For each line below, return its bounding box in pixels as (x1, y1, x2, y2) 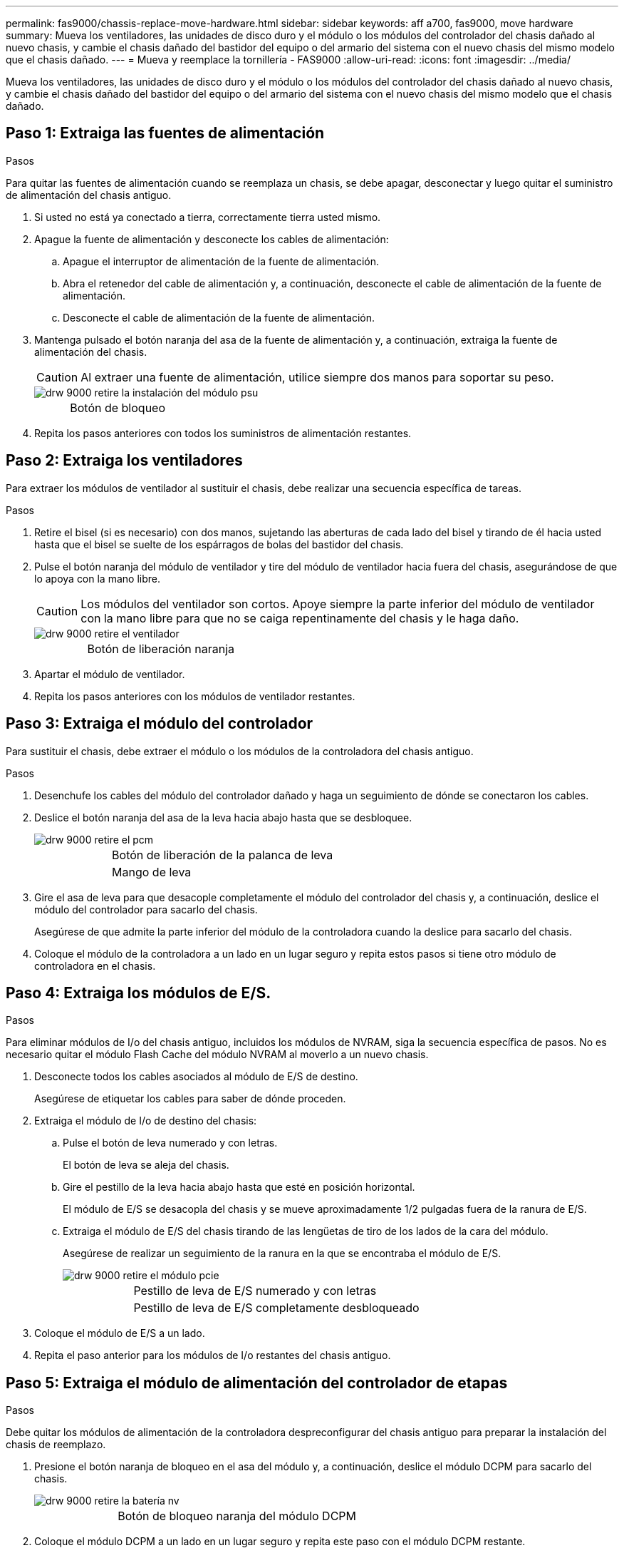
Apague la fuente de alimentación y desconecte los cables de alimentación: (34, 232, 389, 245)
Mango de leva (112, 864, 192, 879)
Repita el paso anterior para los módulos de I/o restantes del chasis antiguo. (34, 1349, 391, 1362)
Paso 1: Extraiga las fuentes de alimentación (6, 124, 325, 143)
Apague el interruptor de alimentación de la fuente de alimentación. (63, 255, 380, 267)
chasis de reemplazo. (6, 1438, 106, 1451)
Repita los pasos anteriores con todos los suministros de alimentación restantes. (34, 426, 412, 439)
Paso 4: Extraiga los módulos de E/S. (6, 983, 271, 1002)
